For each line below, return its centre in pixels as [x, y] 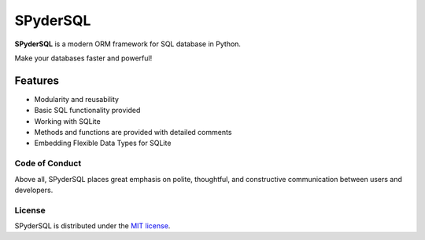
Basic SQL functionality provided [87, 111]
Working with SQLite [68, 121]
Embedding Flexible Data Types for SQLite [103, 143]
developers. [34, 190]
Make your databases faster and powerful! [83, 58]
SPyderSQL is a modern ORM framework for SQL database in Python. [128, 44]
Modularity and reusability [77, 99]
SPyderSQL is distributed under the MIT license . [92, 226]
